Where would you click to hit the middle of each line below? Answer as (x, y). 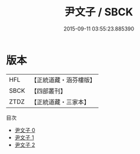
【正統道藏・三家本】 (60, 102)
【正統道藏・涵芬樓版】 (63, 80)
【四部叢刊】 (49, 91)
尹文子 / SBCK (99, 12)
